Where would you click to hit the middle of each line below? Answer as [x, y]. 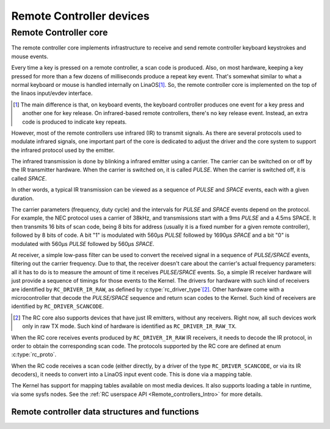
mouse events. [30, 56]
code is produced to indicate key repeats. [75, 122]
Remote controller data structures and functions [105, 412]
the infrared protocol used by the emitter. [63, 150]
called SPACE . [29, 178]
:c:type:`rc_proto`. [34, 354]
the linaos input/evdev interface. [52, 93]
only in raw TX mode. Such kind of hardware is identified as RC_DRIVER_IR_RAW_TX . [130, 326]
